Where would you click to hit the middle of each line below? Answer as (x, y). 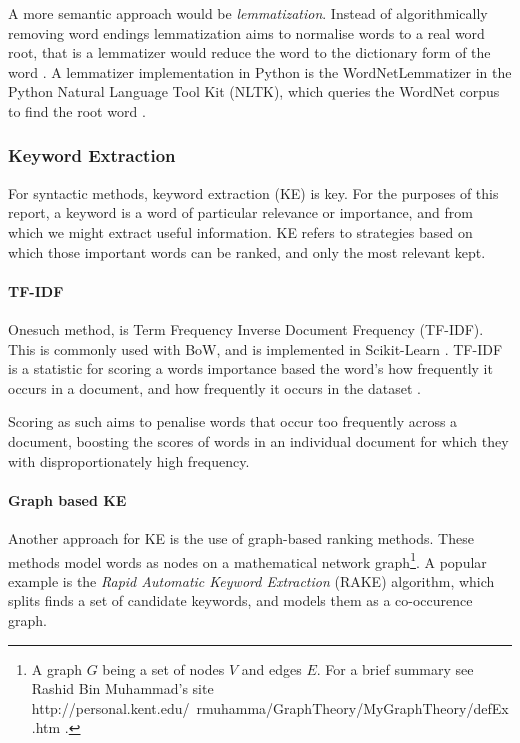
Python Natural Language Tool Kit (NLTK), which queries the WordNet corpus (254, 91)
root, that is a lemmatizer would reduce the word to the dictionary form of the (249, 52)
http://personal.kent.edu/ (110, 707)
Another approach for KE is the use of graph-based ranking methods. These (241, 537)
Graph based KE (67, 499)
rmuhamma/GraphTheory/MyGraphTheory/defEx (352, 707)
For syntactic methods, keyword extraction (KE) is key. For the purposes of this (253, 192)
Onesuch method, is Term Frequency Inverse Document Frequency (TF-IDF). (246, 328)
